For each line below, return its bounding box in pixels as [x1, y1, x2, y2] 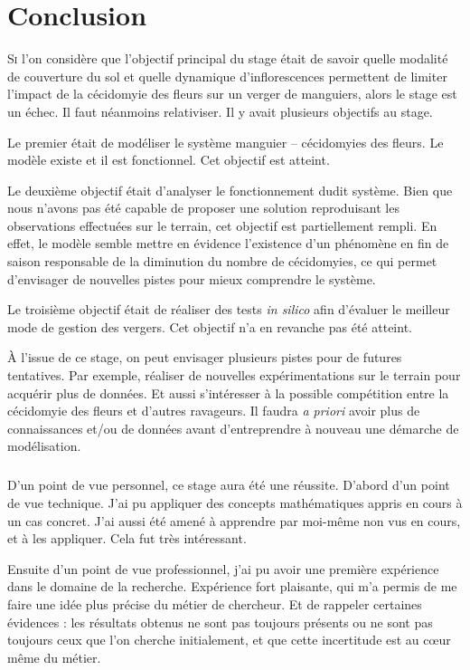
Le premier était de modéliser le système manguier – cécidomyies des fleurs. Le [7, 132, 444, 151]
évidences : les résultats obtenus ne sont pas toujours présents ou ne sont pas [7, 612, 433, 631]
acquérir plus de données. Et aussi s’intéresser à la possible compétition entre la [7, 383, 449, 402]
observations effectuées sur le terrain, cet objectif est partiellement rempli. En [7, 215, 437, 234]
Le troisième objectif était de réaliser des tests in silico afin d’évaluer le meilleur [7, 300, 450, 319]
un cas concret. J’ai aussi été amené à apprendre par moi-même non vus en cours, [7, 511, 461, 530]
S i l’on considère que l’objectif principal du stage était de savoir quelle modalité [7, 49, 448, 68]
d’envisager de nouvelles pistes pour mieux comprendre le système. [7, 269, 376, 288]
